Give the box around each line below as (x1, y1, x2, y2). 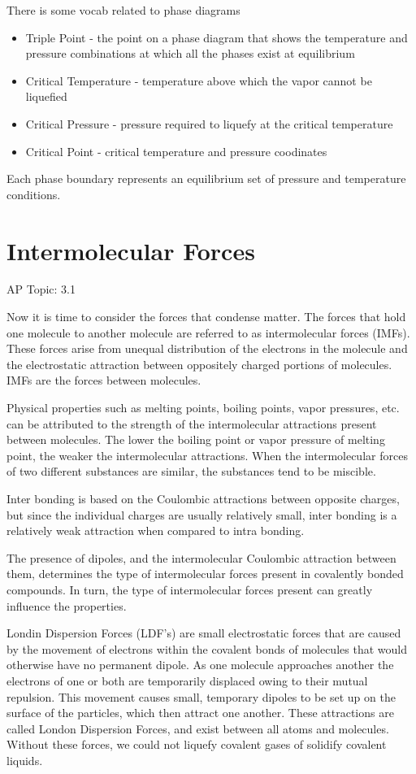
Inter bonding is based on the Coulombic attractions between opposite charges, (6, 490, 400, 507)
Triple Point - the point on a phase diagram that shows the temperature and (25, 28, 408, 46)
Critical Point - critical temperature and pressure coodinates (25, 142, 327, 159)
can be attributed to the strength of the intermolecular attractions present (6, 415, 377, 432)
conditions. (6, 185, 61, 202)
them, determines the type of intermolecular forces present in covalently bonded (6, 565, 404, 582)
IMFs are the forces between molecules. (6, 372, 201, 389)
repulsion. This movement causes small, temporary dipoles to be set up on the (6, 688, 396, 705)
